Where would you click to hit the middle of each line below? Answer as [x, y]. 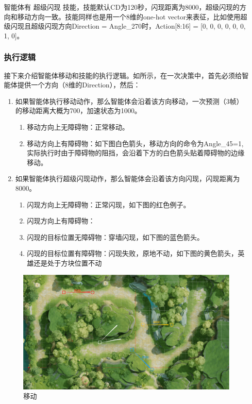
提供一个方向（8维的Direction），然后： [79, 85]
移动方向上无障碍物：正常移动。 [78, 126]
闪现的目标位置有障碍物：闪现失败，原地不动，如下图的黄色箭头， [132, 253]
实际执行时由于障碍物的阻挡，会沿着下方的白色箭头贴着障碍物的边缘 [136, 153]
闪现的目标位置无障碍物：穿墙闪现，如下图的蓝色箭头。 [115, 237]
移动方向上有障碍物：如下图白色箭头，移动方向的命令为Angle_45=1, [135, 143]
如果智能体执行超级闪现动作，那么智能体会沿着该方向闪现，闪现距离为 [127, 178]
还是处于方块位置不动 [68, 262]
